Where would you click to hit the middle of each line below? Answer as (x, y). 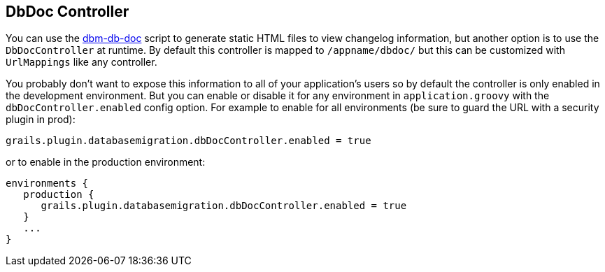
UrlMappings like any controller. (81, 62)
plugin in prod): (41, 120)
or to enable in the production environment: (106, 162)
